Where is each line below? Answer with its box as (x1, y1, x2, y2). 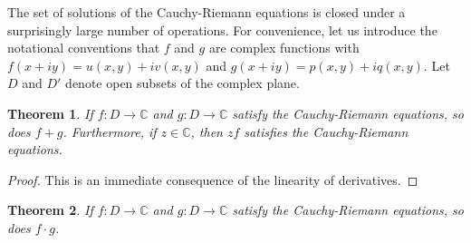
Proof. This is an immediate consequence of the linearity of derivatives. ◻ (7, 170, 418, 189)
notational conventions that (7, 38, 160, 57)
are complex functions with (208, 38, 360, 57)
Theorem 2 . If (7, 200, 93, 219)
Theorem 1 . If (7, 103, 93, 122)
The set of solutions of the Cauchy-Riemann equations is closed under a (7, 3, 406, 21)
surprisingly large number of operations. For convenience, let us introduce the (7, 20, 437, 39)
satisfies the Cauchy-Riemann (244, 121, 409, 141)
